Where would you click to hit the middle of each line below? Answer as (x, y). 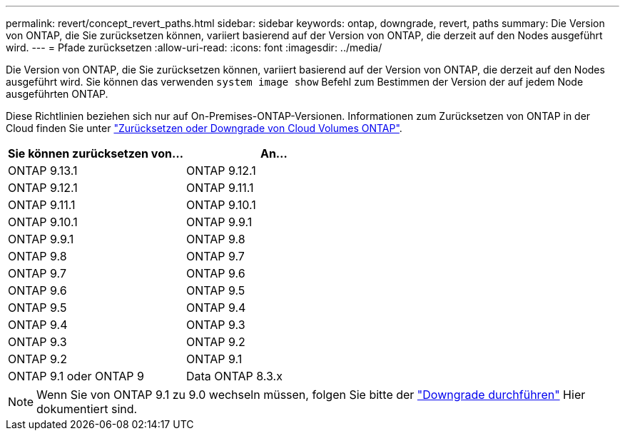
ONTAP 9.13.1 (43, 171)
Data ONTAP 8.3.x (234, 376)
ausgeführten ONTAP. (57, 94)
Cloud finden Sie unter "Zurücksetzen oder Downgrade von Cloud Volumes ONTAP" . (204, 128)
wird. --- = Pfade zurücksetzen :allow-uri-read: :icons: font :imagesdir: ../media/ (194, 47)
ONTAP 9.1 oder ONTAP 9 (76, 376)
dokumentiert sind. (87, 409)
